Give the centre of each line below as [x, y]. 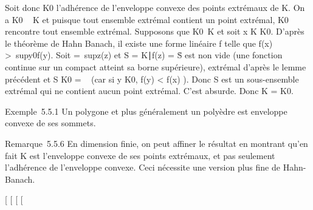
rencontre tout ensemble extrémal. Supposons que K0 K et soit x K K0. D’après [155, 31]
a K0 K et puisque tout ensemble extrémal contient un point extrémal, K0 [147, 19]
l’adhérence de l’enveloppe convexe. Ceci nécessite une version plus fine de [143, 167]
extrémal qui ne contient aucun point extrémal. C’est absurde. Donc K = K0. [149, 91]
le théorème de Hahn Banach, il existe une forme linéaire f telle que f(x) [139, 43]
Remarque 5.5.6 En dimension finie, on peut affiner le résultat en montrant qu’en [156, 143]
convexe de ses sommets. [50, 123]
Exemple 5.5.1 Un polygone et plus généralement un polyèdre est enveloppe [146, 111]
